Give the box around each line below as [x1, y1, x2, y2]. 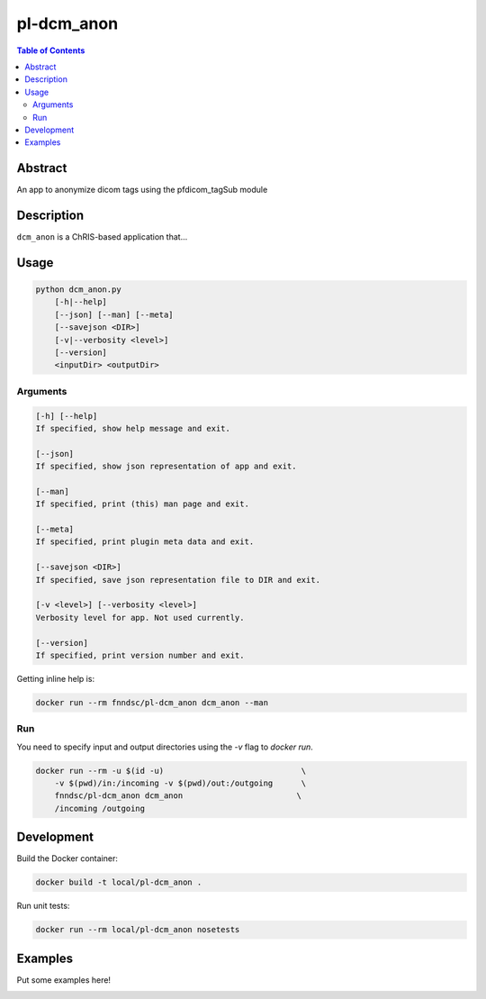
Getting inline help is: [16, 673, 94, 684]
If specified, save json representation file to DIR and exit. [35, 575, 321, 585]
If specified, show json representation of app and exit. [35, 461, 297, 472]
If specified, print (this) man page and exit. [35, 499, 249, 509]
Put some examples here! [16, 974, 112, 985]
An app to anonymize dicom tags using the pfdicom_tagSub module [16, 185, 268, 195]
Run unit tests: [16, 901, 70, 912]
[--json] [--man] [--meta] [54, 309, 175, 320]
